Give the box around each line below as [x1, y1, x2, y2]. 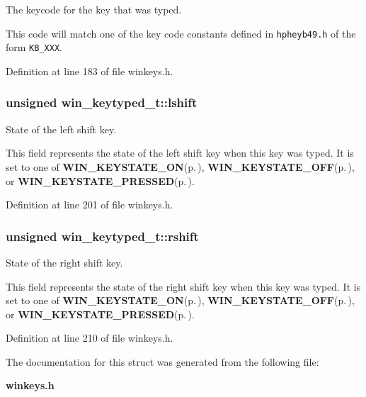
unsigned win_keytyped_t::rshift [6, 227, 199, 245]
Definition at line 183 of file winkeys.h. [6, 63, 173, 78]
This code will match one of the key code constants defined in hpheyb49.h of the [6, 26, 356, 40]
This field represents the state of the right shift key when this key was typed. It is [6, 279, 361, 293]
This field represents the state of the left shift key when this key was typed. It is [6, 145, 354, 160]
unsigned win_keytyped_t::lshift [6, 94, 198, 111]
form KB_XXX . [6, 40, 62, 55]
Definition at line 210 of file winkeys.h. [6, 330, 173, 345]
